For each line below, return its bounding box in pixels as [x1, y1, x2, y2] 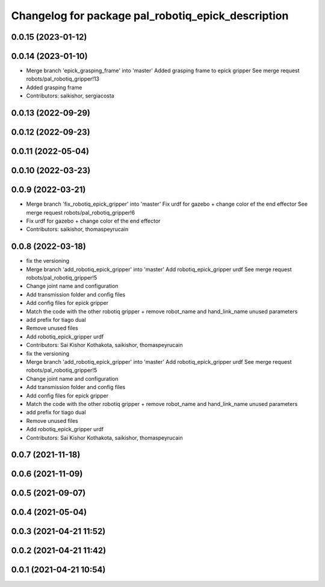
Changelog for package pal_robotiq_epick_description [11, 9, 289, 22]
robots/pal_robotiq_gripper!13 [26, 75, 99, 82]
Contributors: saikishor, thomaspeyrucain [26, 226, 129, 233]
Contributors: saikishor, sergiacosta [26, 92, 114, 99]
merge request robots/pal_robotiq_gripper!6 [26, 209, 135, 216]
